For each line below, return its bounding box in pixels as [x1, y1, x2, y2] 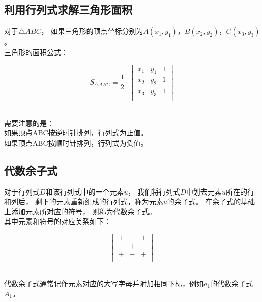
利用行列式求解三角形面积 [4, 2, 132, 17]
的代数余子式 [210, 278, 253, 288]
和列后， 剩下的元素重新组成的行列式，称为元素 [4, 196, 163, 207]
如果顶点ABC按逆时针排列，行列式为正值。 [4, 127, 148, 138]
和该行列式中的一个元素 [45, 186, 124, 197]
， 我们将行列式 [128, 186, 181, 197]
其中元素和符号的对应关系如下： [4, 216, 111, 227]
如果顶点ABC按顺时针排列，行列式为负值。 [4, 137, 148, 148]
